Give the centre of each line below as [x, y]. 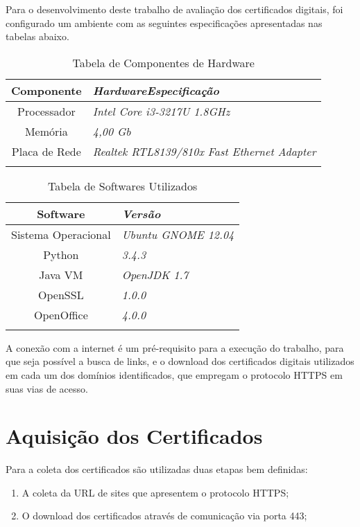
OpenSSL [61, 294]
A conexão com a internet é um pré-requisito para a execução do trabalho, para [175, 347]
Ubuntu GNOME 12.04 [178, 234]
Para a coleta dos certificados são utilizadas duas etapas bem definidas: [157, 469]
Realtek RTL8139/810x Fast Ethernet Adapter [204, 151]
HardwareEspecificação [156, 90]
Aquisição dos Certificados [134, 436]
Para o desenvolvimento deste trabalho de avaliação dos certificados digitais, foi [174, 9]
